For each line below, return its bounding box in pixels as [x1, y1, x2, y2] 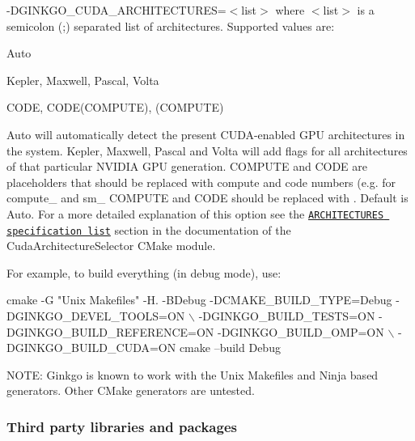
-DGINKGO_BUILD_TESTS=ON [198, 307, 375, 324]
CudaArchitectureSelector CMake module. [6, 237, 216, 254]
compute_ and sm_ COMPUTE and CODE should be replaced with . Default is [6, 189, 409, 206]
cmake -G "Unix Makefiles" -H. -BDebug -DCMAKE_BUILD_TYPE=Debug [6, 291, 392, 308]
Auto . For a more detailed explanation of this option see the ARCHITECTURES [6, 205, 384, 222]
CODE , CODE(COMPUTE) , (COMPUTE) [6, 99, 224, 116]
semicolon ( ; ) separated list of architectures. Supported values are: [6, 17, 335, 34]
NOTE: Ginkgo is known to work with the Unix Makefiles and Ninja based [6, 366, 379, 383]
